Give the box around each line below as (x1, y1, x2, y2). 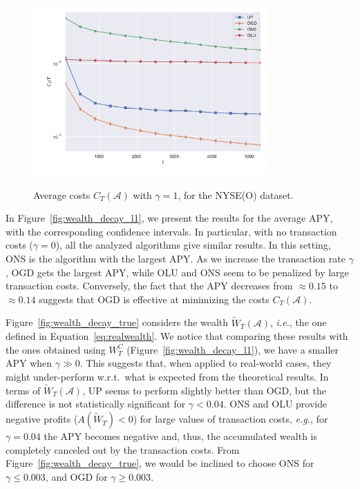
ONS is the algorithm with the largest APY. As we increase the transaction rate (6, 251, 345, 266)
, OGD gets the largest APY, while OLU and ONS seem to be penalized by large (6, 265, 349, 279)
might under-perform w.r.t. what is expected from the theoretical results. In (6, 370, 329, 384)
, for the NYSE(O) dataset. (178, 187, 294, 202)
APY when (6, 356, 53, 370)
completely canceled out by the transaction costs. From (6, 442, 240, 457)
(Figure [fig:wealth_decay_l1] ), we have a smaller (126, 342, 339, 356)
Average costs (33, 187, 91, 202)
